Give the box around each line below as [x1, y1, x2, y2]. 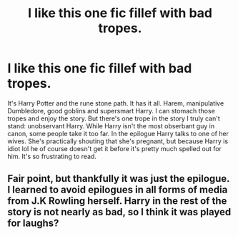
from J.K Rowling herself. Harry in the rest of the [7, 195, 227, 207]
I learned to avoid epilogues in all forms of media [7, 184, 228, 196]
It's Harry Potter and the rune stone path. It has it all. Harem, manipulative [7, 98, 224, 108]
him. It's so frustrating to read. [7, 152, 96, 160]
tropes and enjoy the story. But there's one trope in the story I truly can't [7, 114, 220, 123]
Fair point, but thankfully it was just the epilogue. [7, 173, 230, 185]
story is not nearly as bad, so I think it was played [7, 206, 232, 218]
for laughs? [7, 217, 59, 230]
